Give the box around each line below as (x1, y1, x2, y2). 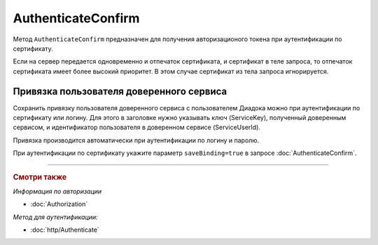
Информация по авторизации (13, 187, 102, 195)
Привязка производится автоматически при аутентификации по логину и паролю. (13, 136, 260, 144)
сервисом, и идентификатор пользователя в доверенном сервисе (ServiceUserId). (13, 123, 260, 132)
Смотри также (13, 172, 67, 181)
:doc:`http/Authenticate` (30, 225, 99, 234)
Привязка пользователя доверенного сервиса (13, 85, 227, 97)
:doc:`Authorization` (30, 200, 88, 209)
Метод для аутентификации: (13, 213, 98, 221)
